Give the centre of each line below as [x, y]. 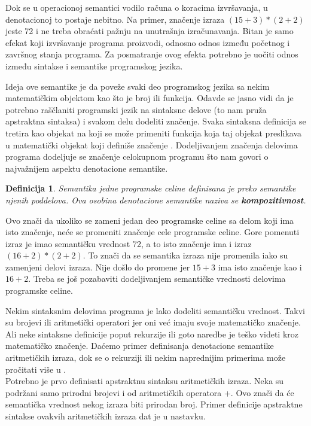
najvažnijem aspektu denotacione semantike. [87, 168]
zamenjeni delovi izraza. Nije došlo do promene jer [98, 267]
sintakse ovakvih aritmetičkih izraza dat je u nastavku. [106, 416]
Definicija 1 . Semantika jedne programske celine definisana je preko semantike [151, 188]
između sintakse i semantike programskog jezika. [94, 66]
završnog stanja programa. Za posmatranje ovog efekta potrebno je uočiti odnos [152, 54]
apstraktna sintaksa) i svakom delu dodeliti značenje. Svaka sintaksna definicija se [156, 121]
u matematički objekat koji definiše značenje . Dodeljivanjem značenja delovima [152, 144]
